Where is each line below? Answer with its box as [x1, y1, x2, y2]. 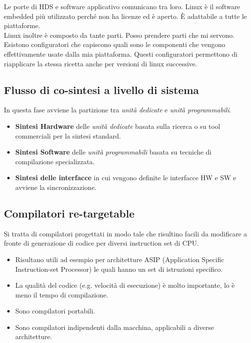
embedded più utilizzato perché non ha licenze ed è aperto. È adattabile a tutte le [4, 11, 247, 21]
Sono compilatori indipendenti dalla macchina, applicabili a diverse [15, 322, 214, 332]
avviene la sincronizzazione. [15, 182, 97, 192]
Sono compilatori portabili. [15, 306, 95, 316]
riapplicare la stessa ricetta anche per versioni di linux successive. [4, 58, 197, 68]
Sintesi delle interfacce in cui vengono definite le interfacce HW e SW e [15, 172, 236, 183]
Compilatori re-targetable [4, 205, 134, 220]
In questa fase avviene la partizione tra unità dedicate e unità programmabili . [4, 105, 231, 115]
